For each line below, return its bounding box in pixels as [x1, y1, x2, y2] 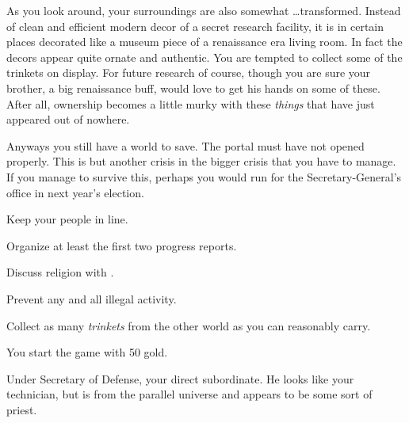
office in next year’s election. [6, 184, 144, 200]
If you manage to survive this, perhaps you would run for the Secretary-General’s [6, 168, 402, 185]
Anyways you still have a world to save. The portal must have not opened [6, 137, 365, 154]
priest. [6, 401, 37, 417]
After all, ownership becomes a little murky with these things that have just [6, 95, 375, 112]
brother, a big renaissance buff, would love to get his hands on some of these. [6, 79, 380, 96]
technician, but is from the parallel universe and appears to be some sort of [6, 386, 373, 402]
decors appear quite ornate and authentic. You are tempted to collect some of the [6, 48, 403, 65]
